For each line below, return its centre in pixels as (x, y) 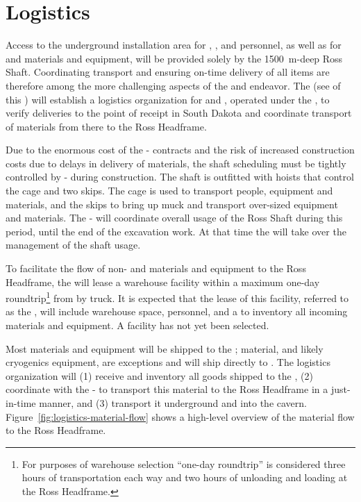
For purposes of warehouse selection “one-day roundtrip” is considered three (184, 463)
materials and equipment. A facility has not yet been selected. (137, 325)
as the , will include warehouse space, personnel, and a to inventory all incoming (177, 311)
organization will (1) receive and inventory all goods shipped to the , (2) (159, 375)
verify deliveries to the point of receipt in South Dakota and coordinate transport (179, 113)
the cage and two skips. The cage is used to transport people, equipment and (169, 191)
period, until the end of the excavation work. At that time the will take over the (176, 231)
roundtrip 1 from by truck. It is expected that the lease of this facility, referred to (177, 297)
